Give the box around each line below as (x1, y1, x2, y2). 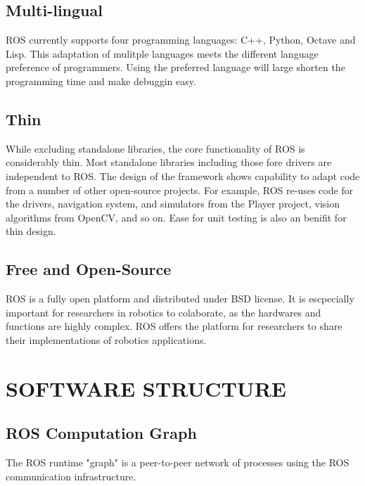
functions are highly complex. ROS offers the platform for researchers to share (6, 319, 342, 333)
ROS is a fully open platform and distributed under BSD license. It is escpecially (6, 291, 354, 306)
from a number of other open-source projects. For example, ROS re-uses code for (6, 182, 354, 197)
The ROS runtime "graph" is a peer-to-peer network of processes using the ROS (6, 455, 350, 470)
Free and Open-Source (6, 258, 172, 280)
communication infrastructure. (6, 468, 136, 483)
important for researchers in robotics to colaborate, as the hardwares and (6, 305, 321, 319)
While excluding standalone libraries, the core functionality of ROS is (6, 141, 305, 155)
